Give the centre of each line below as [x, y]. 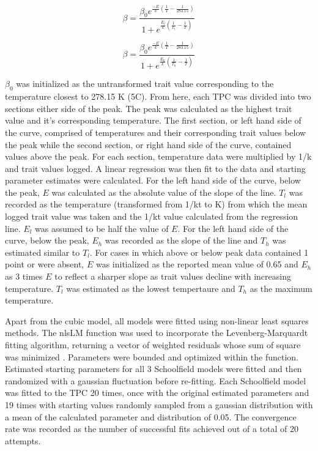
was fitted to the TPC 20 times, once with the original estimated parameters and [157, 393]
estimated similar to [43, 252]
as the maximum [281, 288]
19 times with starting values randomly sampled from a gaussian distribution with [159, 404]
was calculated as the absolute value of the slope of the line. [164, 192]
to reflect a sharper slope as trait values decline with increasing [173, 276]
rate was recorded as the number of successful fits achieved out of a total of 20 [152, 429]
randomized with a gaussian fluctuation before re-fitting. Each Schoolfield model [156, 380]
